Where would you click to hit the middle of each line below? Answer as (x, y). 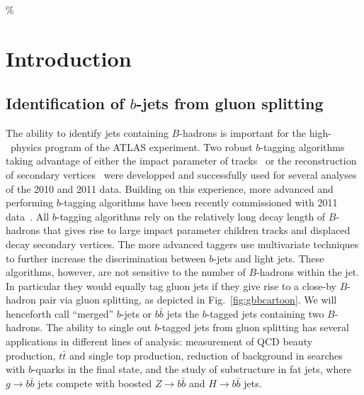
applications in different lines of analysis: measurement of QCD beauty (159, 341)
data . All (28, 216)
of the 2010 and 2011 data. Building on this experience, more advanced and (170, 188)
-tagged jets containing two (265, 313)
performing (29, 202)
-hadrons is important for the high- (255, 133)
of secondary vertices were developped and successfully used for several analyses (181, 174)
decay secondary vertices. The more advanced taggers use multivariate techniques (182, 244)
